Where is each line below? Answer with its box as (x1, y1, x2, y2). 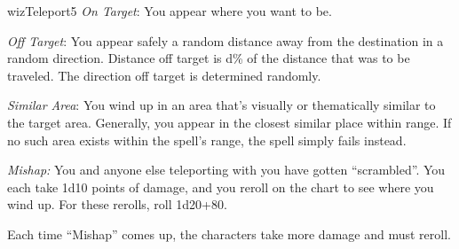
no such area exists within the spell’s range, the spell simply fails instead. (7, 130, 407, 149)
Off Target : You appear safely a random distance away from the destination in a (7, 31, 444, 50)
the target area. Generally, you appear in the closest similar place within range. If (7, 113, 452, 131)
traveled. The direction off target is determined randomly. (7, 66, 321, 84)
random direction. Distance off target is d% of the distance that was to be (7, 49, 410, 67)
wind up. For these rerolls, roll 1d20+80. (7, 195, 227, 214)
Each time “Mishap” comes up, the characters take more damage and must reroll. (7, 224, 451, 243)
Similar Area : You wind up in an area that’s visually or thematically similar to (7, 96, 436, 114)
